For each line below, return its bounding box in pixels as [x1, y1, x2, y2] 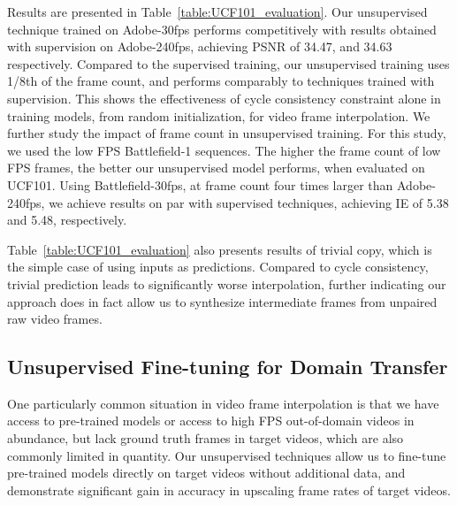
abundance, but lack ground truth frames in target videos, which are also [7, 429, 404, 448]
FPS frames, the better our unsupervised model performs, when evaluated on [7, 158, 425, 177]
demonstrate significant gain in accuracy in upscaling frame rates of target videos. [7, 480, 451, 499]
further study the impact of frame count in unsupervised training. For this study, [7, 124, 446, 142]
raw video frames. [7, 310, 103, 328]
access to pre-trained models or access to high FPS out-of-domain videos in [7, 411, 415, 430]
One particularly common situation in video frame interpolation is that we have [7, 394, 439, 412]
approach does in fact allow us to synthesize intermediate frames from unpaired [7, 292, 438, 310]
